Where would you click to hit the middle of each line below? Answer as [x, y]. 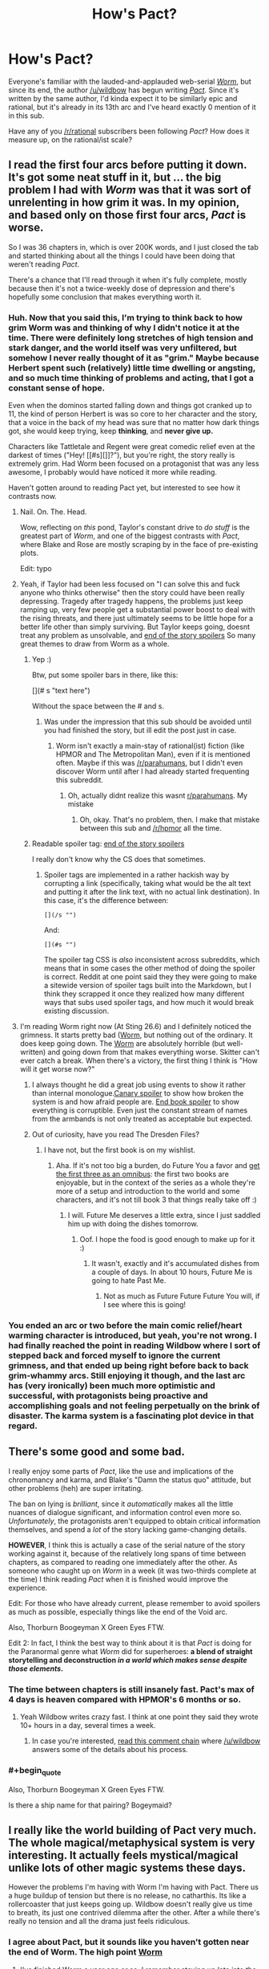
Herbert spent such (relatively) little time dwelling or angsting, [132, 368]
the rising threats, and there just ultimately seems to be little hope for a [137, 619]
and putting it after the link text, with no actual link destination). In [152, 892]
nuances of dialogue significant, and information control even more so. [125, 1512]
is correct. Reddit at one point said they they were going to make [151, 977]
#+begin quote [35, 1771]
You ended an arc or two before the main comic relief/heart [125, 1325]
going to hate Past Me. [129, 1281]
